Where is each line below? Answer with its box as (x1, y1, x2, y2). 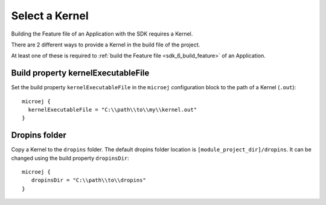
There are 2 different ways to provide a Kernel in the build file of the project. (11, 41, 200, 48)
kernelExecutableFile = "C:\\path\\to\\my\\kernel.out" (28, 106, 197, 113)
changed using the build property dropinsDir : (11, 154, 129, 162)
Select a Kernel (11, 9, 89, 22)
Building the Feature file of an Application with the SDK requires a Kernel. (11, 30, 193, 37)
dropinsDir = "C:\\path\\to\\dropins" (31, 177, 146, 184)
